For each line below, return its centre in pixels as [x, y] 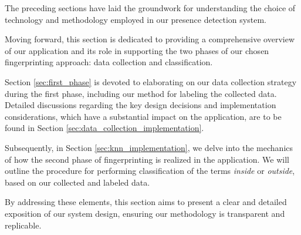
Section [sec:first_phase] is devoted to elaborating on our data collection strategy [151, 81]
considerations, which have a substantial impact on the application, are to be [143, 116]
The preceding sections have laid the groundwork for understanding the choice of [150, 8]
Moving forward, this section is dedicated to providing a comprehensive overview [150, 39]
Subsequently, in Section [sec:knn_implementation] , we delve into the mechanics [149, 147]
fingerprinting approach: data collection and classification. [109, 62]
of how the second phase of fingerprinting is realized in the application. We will [147, 159]
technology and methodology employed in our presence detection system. [136, 19]
